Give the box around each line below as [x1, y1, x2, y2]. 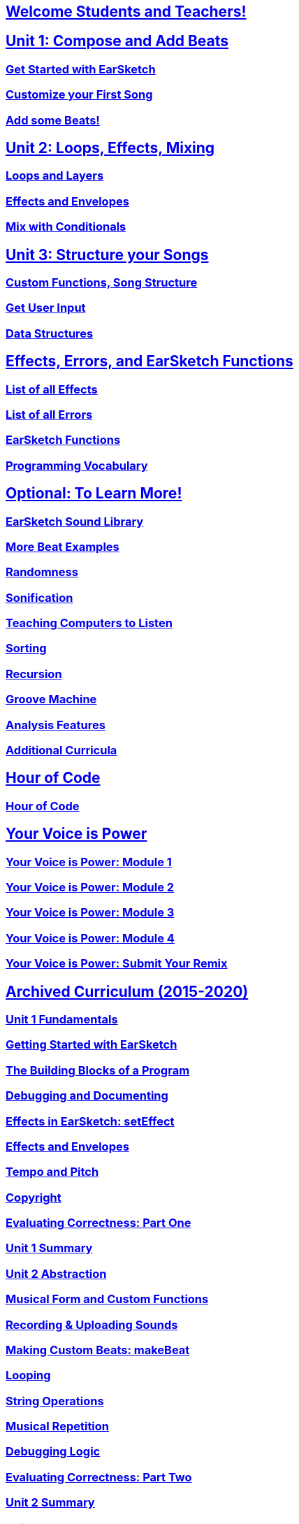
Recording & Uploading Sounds [6, 1317, 178, 1332]
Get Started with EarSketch [6, 62, 156, 76]
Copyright [6, 1190, 61, 1205]
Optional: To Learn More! [6, 484, 182, 503]
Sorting [6, 641, 47, 656]
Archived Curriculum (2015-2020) [6, 982, 249, 1000]
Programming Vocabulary [6, 458, 148, 473]
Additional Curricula [6, 742, 117, 757]
